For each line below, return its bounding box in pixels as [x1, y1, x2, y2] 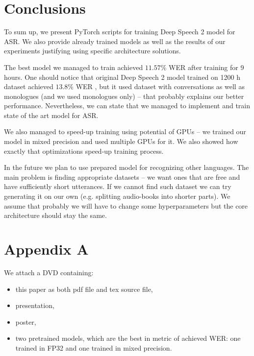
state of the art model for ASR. [4, 110, 99, 120]
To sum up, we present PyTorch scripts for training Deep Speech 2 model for [4, 26, 235, 37]
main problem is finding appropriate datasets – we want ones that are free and [4, 171, 240, 182]
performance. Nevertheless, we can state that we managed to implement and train [4, 100, 250, 111]
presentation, [15, 300, 54, 310]
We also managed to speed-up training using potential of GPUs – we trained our [4, 126, 246, 137]
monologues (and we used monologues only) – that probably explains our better [4, 91, 244, 101]
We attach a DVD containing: [4, 267, 94, 277]
